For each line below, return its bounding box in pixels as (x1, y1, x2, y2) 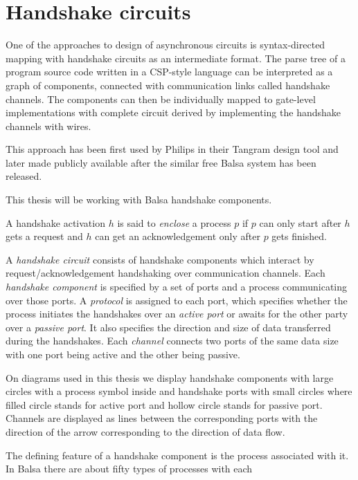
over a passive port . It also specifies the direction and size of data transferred (6, 320, 331, 334)
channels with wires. (6, 118, 91, 133)
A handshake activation (6, 215, 105, 230)
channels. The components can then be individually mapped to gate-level (6, 91, 316, 106)
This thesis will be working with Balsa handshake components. (6, 192, 272, 207)
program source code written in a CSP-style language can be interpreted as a (6, 64, 333, 79)
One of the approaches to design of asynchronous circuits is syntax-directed (6, 37, 325, 52)
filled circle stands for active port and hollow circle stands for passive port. (6, 397, 323, 412)
